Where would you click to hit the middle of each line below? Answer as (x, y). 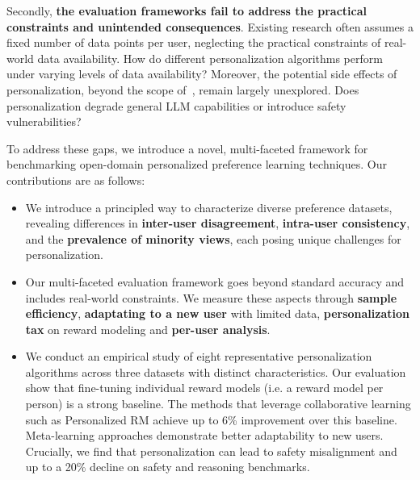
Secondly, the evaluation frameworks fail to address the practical (187, 10)
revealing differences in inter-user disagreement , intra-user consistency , (218, 223)
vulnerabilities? (44, 121)
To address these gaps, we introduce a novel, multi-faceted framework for (187, 148)
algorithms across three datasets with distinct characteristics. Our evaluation (216, 371)
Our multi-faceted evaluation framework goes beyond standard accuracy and (214, 281)
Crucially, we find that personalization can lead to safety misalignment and (211, 451)
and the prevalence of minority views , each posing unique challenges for (213, 238)
